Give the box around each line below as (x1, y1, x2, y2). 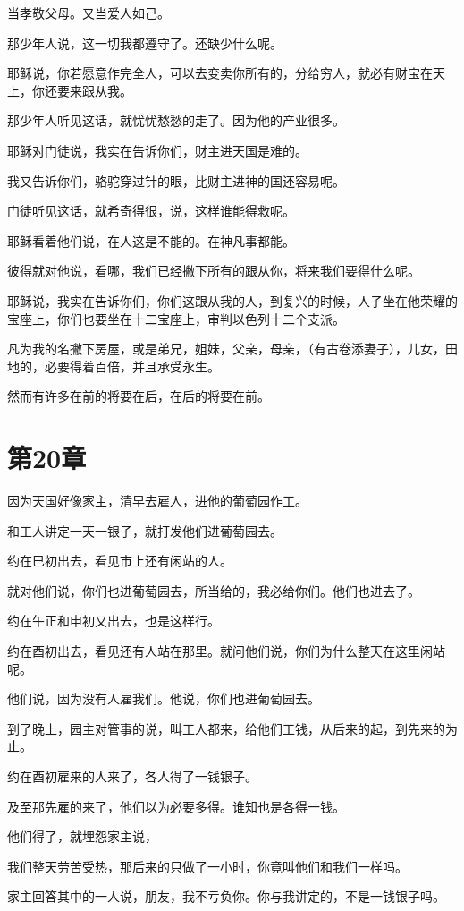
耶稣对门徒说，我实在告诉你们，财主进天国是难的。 (7, 140, 308, 159)
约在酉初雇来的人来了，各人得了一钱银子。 (7, 766, 257, 785)
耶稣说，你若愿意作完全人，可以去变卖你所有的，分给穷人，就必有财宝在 (7, 64, 433, 82)
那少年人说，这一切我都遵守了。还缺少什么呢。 (7, 33, 283, 52)
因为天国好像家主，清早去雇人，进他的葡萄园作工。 (7, 491, 308, 510)
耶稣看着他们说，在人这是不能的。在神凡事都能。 (7, 231, 295, 250)
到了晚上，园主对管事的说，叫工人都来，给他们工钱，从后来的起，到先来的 (7, 719, 445, 737)
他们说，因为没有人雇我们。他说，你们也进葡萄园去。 (7, 689, 320, 708)
